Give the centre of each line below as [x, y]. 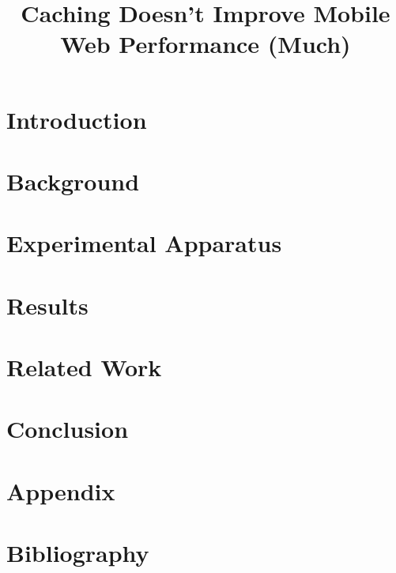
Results [47, 305]
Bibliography [78, 553]
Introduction [77, 119]
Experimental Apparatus [144, 243]
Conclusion [68, 429]
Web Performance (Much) [206, 44]
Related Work [84, 367]
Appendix [61, 490]
